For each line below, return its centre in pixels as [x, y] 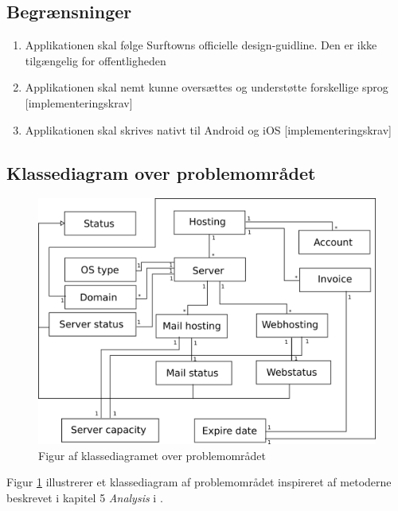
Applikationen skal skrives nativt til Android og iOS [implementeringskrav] [208, 129]
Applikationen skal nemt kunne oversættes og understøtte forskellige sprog [207, 87]
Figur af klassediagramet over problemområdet [152, 455]
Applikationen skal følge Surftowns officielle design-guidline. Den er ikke [201, 45]
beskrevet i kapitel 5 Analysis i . [85, 498]
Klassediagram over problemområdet [161, 172]
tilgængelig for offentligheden [96, 60]
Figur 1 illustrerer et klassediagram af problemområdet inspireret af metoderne [199, 482]
